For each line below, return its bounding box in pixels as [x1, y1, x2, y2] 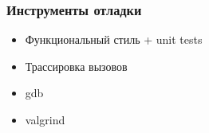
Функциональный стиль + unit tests [25, 31, 203, 48]
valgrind [25, 111, 65, 127]
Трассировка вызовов [25, 57, 128, 74]
